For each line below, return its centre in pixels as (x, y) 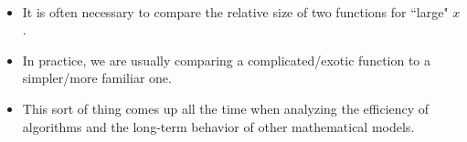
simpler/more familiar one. (97, 78)
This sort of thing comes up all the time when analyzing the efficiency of (226, 108)
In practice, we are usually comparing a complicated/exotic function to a (227, 60)
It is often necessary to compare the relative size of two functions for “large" (235, 11)
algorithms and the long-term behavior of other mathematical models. (218, 126)
